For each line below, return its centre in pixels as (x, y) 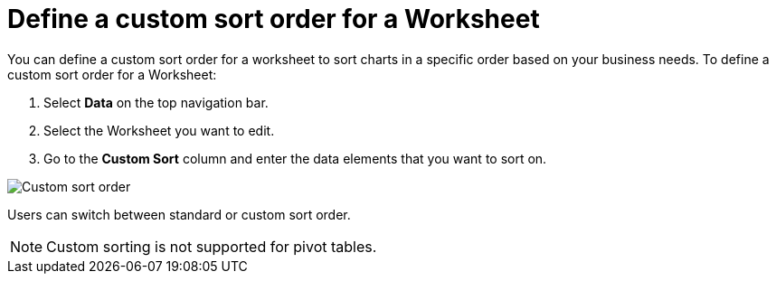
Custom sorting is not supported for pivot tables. (212, 246)
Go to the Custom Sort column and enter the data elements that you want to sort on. (295, 158)
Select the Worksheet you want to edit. (159, 130)
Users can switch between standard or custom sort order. (179, 214)
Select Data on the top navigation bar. (156, 102)
